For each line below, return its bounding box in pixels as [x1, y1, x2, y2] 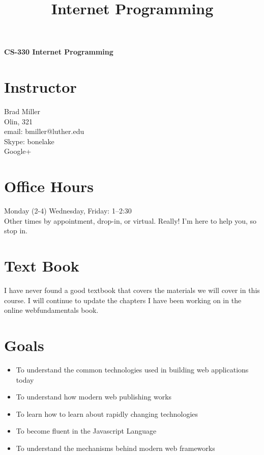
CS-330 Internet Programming [4, 46, 113, 57]
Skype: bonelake [4, 136, 54, 146]
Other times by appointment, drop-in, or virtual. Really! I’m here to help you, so [4, 215, 257, 226]
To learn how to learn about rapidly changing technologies [16, 408, 198, 419]
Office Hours [4, 176, 94, 197]
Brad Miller [4, 106, 41, 117]
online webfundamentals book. [4, 305, 99, 315]
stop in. [4, 225, 27, 236]
